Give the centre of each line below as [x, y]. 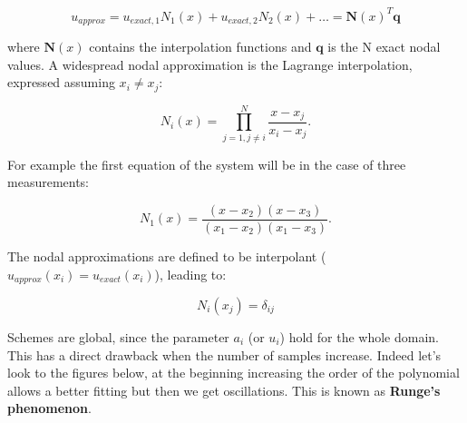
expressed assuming [61, 82]
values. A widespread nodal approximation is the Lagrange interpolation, [210, 64]
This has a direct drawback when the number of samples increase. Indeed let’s [224, 354]
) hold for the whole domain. [359, 337]
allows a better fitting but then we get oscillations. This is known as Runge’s [224, 390]
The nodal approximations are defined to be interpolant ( [167, 256]
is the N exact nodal [384, 46]
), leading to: [190, 274]
